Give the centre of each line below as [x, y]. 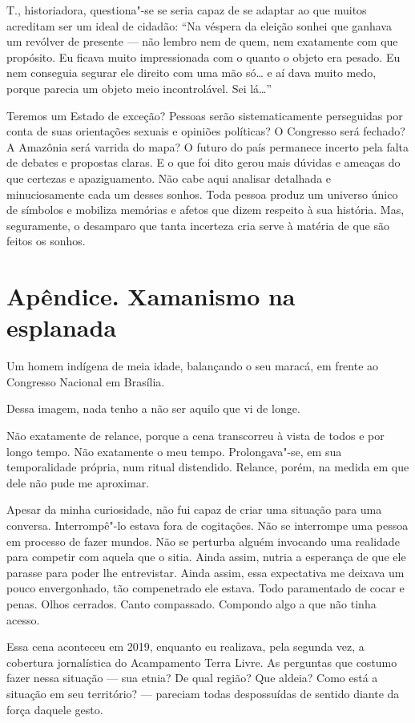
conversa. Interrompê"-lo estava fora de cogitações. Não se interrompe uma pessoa [207, 525]
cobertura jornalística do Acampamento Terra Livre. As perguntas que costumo [202, 662]
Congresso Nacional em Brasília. [86, 381]
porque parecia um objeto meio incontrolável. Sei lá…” [139, 88]
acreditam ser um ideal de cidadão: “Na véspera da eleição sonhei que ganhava [199, 25]
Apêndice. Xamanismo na [151, 296]
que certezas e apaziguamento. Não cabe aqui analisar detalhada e [169, 178]
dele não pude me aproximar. [78, 482]
